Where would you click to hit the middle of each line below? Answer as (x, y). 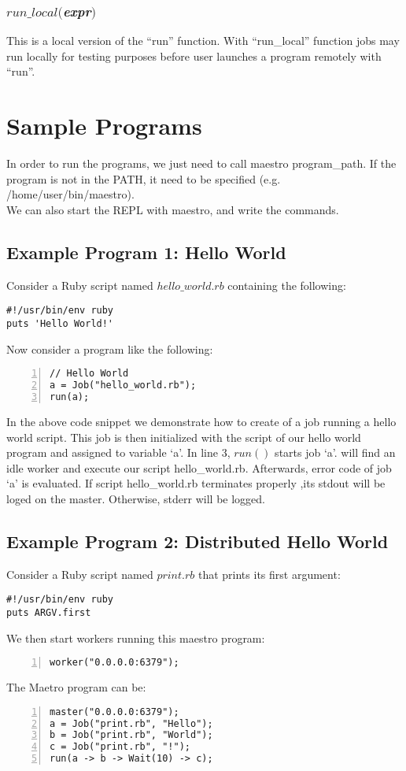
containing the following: (287, 285)
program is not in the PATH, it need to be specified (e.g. (144, 178)
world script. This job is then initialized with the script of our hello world (184, 437)
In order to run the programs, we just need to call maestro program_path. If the (201, 163)
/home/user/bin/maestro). (70, 194)
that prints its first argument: (269, 574)
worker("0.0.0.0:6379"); (114, 663)
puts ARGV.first (49, 612)
